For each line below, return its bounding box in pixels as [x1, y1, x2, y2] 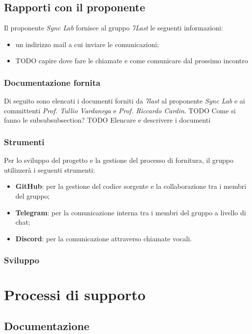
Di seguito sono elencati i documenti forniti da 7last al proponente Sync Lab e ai [4, 96, 245, 106]
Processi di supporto [4, 284, 146, 305]
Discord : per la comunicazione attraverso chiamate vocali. [15, 233, 192, 243]
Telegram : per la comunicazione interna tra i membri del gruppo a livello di [15, 207, 246, 217]
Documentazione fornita [4, 76, 101, 88]
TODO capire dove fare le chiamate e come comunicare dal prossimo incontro [15, 55, 248, 66]
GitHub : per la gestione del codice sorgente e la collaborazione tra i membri [15, 181, 247, 191]
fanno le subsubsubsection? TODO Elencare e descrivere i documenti [4, 115, 211, 125]
